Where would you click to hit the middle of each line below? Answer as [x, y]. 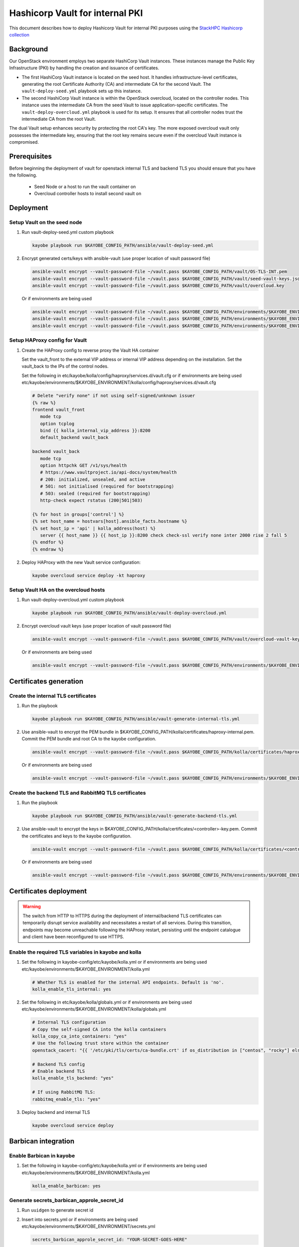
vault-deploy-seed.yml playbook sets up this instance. [82, 91]
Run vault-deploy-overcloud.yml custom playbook [73, 600]
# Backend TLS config [59, 1064]
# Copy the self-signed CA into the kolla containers [99, 1029]
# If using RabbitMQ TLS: [64, 1092]
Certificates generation [46, 681]
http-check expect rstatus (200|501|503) [91, 501]
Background [29, 49]
